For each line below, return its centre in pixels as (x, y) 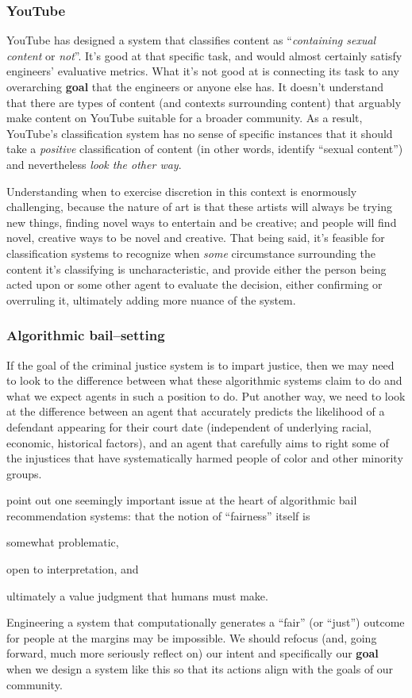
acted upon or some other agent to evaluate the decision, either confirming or (194, 284)
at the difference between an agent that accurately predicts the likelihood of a (196, 411)
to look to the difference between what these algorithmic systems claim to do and (204, 380)
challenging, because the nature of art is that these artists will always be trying (199, 207)
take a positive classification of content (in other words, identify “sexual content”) (205, 149)
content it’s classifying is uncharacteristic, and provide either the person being (196, 268)
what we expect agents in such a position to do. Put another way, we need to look (206, 395)
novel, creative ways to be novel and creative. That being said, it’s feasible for (196, 238)
